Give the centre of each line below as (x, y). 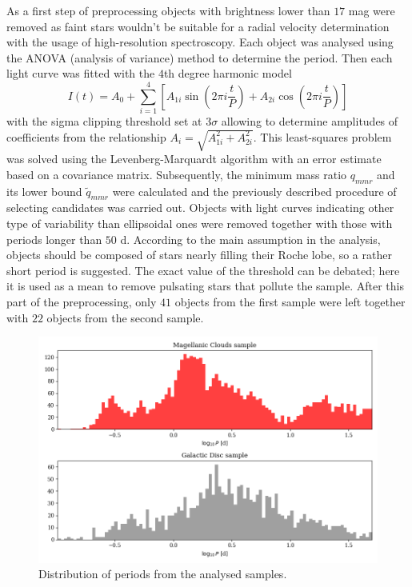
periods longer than (54, 239)
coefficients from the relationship (86, 136)
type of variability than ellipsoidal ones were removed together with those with (200, 224)
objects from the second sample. (125, 317)
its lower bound (44, 191)
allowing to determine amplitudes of (310, 121)
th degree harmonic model (228, 73)
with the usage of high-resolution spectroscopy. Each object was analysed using (200, 42)
